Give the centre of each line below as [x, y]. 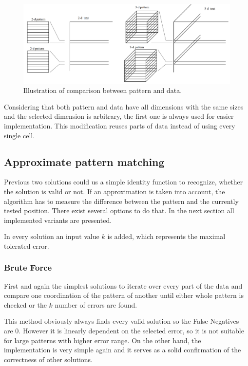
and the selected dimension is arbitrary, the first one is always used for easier [119, 116]
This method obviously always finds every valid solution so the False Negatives [122, 321]
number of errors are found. [96, 304]
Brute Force [28, 267]
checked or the [25, 304]
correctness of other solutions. [48, 359]
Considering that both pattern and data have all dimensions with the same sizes [124, 106]
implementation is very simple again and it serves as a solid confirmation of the [123, 350]
